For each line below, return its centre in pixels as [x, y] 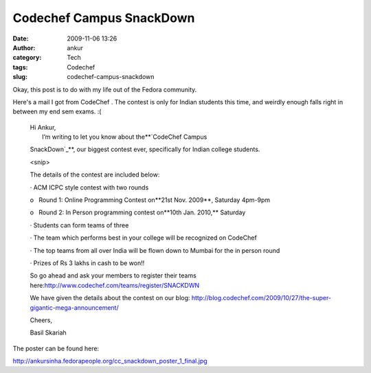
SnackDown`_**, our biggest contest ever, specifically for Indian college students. [145, 149]
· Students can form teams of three [79, 225]
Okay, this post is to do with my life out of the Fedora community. [105, 89]
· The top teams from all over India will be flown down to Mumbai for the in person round [155, 250]
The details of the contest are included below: [95, 174]
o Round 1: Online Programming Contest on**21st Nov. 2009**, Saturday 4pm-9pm [150, 200]
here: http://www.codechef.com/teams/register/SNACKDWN [114, 285]
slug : [20, 77]
